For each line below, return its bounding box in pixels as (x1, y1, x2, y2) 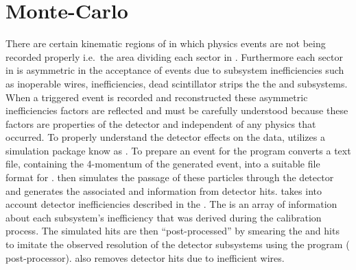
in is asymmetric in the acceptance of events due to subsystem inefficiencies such (5, 63, 344, 77)
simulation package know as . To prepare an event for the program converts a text (5, 143, 351, 157)
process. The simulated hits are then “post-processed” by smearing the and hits (5, 224, 340, 238)
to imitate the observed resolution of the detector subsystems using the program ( (5, 237, 350, 252)
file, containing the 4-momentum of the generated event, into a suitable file (5, 157, 320, 171)
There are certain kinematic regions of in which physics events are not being (5, 36, 326, 51)
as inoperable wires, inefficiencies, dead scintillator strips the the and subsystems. (5, 76, 348, 90)
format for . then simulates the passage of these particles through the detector (5, 170, 334, 185)
